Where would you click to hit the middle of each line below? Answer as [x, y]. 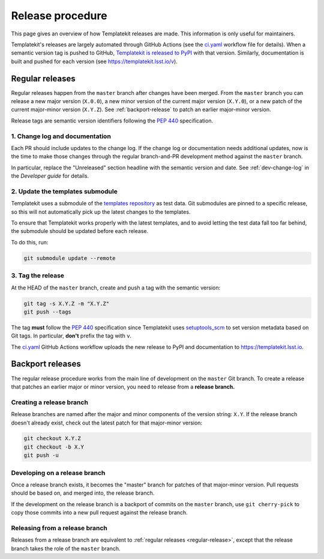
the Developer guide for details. [50, 176]
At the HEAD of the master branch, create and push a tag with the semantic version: [116, 288]
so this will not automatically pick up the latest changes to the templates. [101, 212]
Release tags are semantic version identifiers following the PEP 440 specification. [112, 121]
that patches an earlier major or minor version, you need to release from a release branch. [123, 387]
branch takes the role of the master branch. [66, 548]
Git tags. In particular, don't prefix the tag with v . [71, 336]
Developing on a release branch [58, 473]
